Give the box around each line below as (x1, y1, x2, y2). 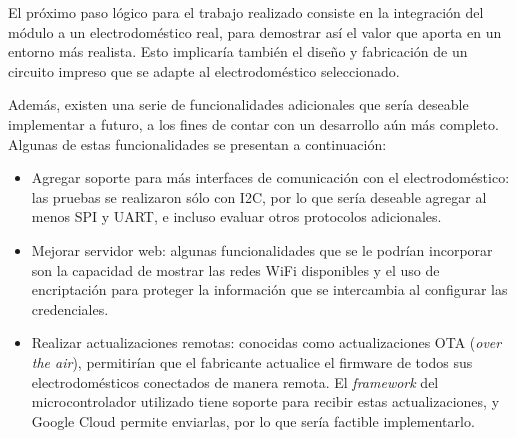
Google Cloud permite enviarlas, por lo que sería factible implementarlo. (31, 410, 475, 431)
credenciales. (31, 298, 109, 319)
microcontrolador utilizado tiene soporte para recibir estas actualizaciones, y (31, 391, 500, 412)
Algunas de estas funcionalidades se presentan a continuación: (8, 133, 387, 154)
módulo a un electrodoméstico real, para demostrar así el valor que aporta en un (8, 21, 502, 42)
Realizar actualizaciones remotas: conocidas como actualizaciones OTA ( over (31, 332, 502, 353)
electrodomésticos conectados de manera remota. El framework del (31, 371, 439, 392)
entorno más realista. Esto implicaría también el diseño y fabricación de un (8, 41, 468, 62)
